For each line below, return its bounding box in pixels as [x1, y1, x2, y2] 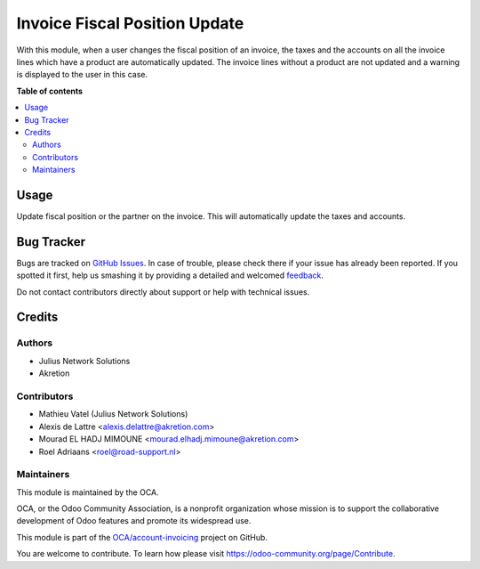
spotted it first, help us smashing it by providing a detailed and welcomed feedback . [16, 270, 324, 280]
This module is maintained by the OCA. [16, 486, 159, 498]
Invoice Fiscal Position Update [16, 13, 244, 33]
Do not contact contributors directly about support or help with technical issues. [16, 286, 310, 297]
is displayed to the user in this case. [16, 69, 148, 80]
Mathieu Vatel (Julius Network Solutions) [38, 409, 188, 419]
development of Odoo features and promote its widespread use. [16, 516, 252, 526]
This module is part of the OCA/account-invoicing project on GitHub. [16, 532, 268, 542]
